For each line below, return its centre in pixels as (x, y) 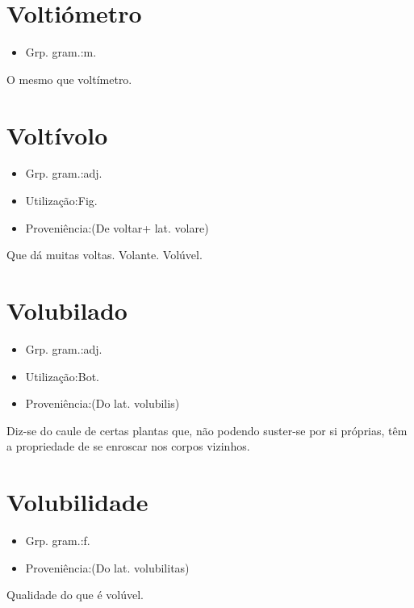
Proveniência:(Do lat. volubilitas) (107, 567)
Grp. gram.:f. (58, 541)
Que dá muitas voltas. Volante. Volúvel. (105, 255)
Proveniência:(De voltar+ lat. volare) (117, 227)
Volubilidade (77, 502)
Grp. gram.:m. (61, 52)
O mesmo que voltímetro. (69, 79)
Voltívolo (57, 134)
